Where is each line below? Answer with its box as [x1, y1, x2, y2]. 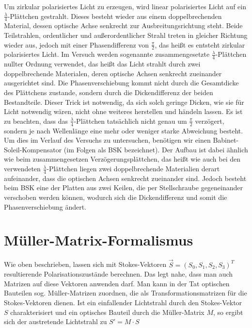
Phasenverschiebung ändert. [4, 201, 87, 212]
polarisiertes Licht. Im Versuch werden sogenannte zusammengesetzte [4, 49, 210, 59]
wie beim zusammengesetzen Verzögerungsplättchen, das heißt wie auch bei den [4, 154, 240, 164]
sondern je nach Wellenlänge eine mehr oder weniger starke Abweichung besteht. [4, 125, 243, 135]
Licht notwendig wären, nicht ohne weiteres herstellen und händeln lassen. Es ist [4, 106, 243, 116]
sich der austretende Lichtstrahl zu [4, 316, 107, 327]
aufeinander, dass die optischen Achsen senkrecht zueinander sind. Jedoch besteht [4, 173, 247, 183]
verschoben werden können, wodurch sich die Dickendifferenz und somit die [4, 192, 227, 202]
